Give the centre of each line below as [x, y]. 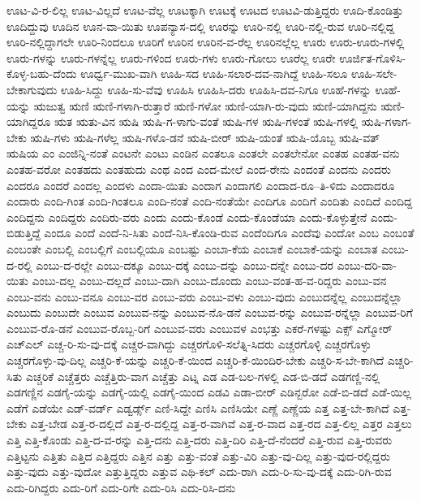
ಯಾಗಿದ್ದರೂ [29, 121]
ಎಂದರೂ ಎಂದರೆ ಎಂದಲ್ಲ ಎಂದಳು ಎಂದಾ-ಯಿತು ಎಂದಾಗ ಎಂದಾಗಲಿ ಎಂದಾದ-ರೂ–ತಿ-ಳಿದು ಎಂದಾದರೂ [201, 185]
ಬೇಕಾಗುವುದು [32, 89]
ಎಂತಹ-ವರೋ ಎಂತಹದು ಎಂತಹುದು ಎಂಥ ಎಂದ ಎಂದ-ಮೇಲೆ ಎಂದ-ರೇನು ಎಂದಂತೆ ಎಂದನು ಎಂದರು [199, 169]
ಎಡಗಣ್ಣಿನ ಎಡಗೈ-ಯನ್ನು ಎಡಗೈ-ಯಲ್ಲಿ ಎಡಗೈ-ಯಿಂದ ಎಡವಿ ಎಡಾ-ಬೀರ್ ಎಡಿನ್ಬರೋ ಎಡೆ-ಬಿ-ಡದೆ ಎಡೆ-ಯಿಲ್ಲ [209, 392]
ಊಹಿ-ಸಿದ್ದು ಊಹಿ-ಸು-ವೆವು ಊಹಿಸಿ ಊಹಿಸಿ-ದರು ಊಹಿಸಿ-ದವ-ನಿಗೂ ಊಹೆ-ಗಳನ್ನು [216, 89]
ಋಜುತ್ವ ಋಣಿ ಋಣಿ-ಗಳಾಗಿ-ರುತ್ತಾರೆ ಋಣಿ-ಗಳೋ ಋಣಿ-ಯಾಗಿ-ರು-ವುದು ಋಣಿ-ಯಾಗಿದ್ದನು [205, 105]
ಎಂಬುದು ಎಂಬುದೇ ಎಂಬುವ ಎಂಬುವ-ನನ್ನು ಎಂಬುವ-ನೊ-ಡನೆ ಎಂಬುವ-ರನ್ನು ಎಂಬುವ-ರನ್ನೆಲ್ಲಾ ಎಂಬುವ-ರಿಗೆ [210, 312]
